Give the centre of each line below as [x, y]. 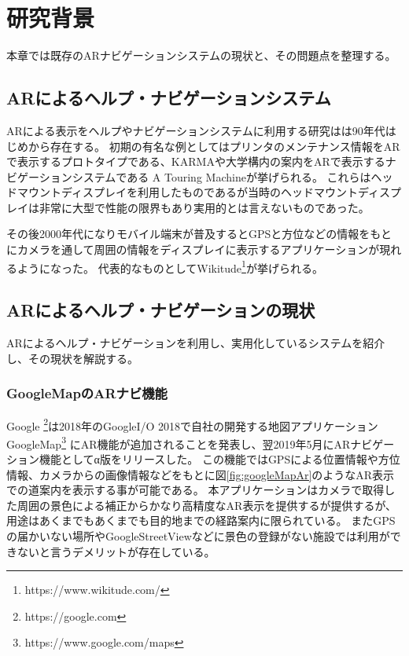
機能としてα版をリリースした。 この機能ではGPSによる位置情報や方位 [219, 459]
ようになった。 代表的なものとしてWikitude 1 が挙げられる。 [170, 266]
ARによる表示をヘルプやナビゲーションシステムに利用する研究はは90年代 [196, 130]
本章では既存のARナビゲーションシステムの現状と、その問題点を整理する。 [201, 55]
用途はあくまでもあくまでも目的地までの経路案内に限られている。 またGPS [201, 520]
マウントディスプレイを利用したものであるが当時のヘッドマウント [187, 192]
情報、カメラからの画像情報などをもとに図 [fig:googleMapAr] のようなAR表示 [201, 474]
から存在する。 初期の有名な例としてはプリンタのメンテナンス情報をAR [214, 146]
